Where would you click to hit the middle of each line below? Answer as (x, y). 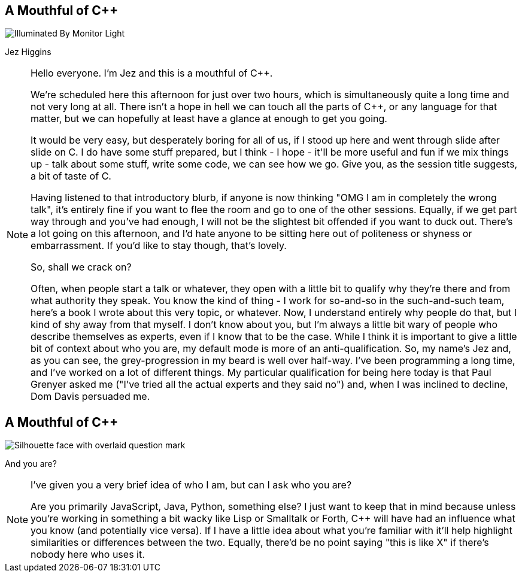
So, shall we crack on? (81, 267)
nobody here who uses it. (88, 555)
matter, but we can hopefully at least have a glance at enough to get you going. (209, 119)
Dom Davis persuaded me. (90, 397)
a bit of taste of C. (71, 176)
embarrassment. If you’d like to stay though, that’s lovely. (159, 246)
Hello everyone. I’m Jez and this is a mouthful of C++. (152, 73)
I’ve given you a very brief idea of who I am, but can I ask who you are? (191, 485)
